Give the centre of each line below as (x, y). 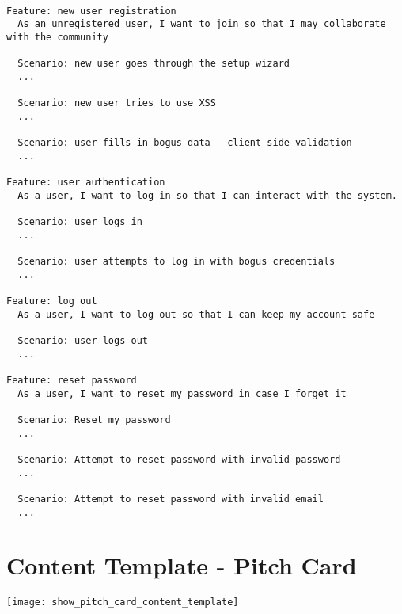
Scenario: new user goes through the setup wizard (154, 64)
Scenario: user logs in (80, 222)
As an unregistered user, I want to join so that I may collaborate (202, 24)
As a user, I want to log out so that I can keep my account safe (196, 314)
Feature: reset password (72, 381)
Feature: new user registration (91, 11)
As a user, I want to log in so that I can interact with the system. (207, 195)
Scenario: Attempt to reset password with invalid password (179, 459)
